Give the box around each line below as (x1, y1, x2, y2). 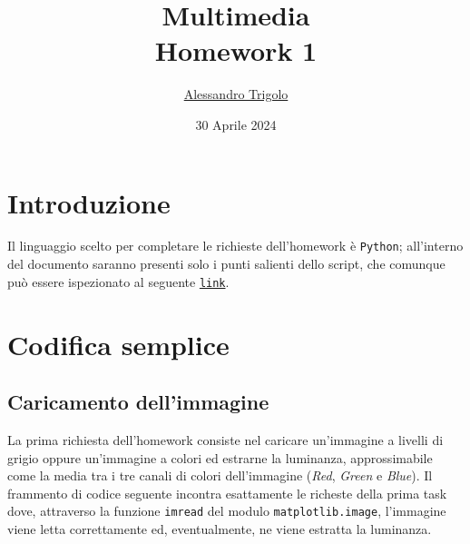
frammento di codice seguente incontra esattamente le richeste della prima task (7, 483, 447, 502)
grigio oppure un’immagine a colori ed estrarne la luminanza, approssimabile (7, 448, 433, 467)
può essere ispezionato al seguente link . (7, 272, 230, 291)
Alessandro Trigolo (183, 84, 289, 104)
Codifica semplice (7, 325, 230, 362)
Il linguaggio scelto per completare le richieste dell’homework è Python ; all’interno (7, 236, 464, 255)
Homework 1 (154, 32, 318, 69)
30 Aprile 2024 (195, 114, 277, 134)
